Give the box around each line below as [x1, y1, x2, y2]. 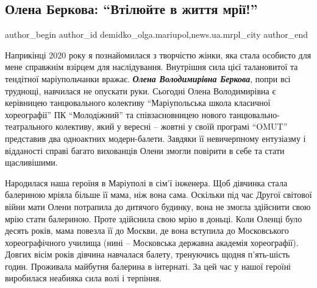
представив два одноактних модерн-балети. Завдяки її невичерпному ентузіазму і [5, 132, 306, 144]
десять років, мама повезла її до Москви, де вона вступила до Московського [5, 224, 289, 237]
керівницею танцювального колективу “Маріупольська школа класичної [5, 96, 271, 109]
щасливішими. [5, 156, 58, 169]
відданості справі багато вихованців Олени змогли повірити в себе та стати [5, 144, 285, 156]
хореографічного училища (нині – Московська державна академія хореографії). [5, 236, 299, 248]
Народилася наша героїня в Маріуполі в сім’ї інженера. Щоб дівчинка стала [5, 176, 288, 189]
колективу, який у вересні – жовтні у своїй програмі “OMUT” [55, 120, 288, 133]
